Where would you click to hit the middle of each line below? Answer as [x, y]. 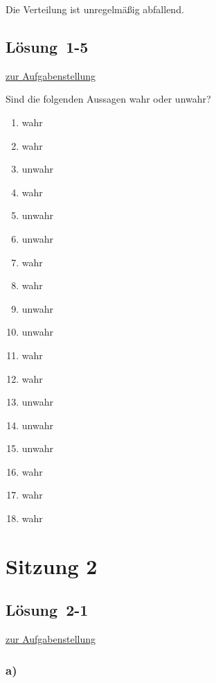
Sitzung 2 [52, 565]
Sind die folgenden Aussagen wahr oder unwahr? [108, 99]
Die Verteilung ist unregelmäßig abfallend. [95, 9]
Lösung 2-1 [47, 610]
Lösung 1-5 [47, 46]
